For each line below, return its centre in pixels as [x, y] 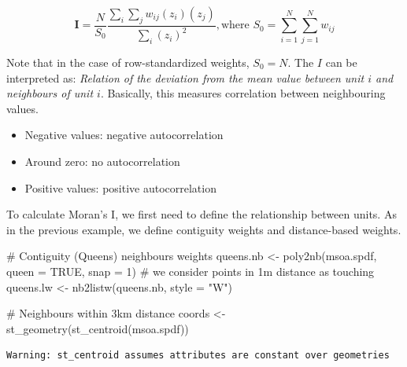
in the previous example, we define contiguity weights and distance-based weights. [204, 229]
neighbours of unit [50, 93]
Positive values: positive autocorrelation [120, 187]
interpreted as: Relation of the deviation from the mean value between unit [185, 77]
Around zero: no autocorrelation [102, 161]
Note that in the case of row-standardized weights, [128, 62]
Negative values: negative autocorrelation [124, 135]
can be [341, 62]
